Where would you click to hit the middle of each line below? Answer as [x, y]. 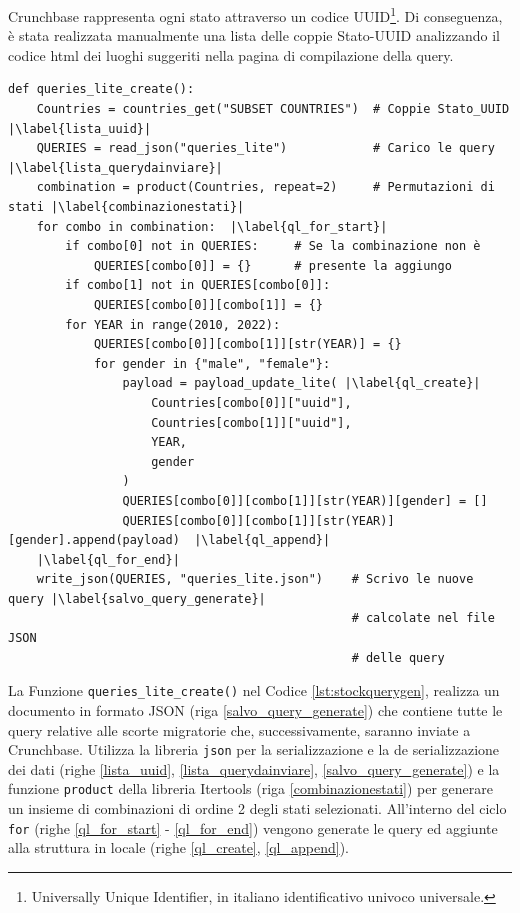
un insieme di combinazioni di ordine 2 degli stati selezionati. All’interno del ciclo [257, 808]
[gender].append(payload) [94, 540]
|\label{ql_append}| [262, 540]
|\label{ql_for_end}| [108, 559]
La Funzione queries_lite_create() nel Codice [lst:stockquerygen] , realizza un [254, 690]
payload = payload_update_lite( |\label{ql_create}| [301, 383]
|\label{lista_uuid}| [80, 128]
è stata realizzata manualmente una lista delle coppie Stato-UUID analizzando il [254, 35]
